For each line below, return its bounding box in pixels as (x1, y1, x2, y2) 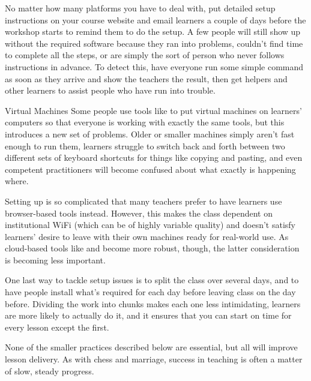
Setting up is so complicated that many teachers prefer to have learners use (5, 194, 282, 207)
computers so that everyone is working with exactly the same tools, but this (5, 116, 285, 128)
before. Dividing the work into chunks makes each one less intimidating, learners (5, 297, 301, 310)
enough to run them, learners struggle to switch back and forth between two (5, 139, 285, 152)
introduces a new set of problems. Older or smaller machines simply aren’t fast (5, 127, 295, 140)
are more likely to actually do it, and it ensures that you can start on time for (5, 309, 292, 322)
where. (5, 175, 29, 187)
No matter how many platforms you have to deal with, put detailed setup (5, 2, 276, 14)
